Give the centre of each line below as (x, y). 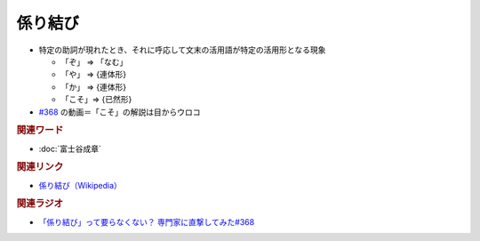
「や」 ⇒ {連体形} (94, 75)
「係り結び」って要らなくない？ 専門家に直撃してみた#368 (147, 221)
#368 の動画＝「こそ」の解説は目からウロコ (120, 112)
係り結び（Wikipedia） (80, 185)
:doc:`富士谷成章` (70, 149)
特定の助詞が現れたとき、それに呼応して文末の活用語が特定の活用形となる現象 (182, 50)
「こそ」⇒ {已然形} (96, 100)
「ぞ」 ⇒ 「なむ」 (94, 61)
